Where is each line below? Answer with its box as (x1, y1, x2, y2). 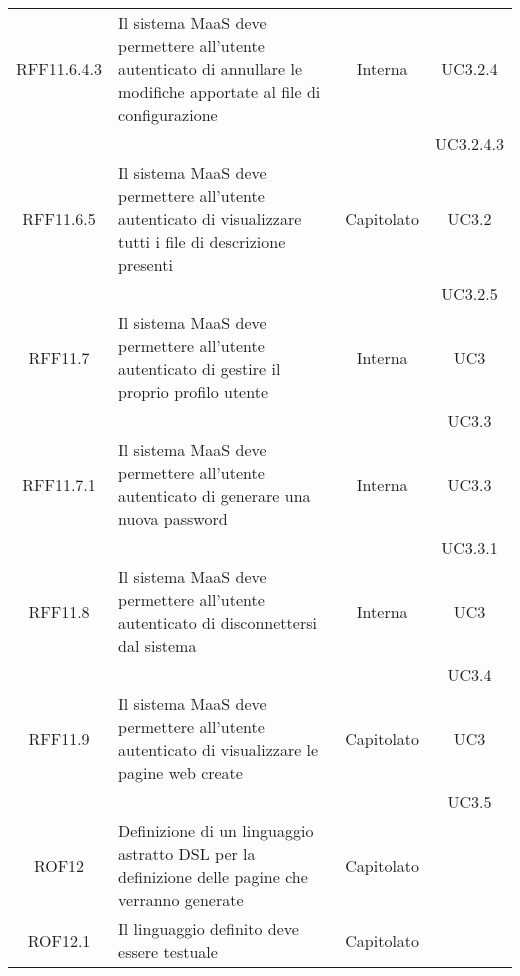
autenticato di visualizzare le (118, 738, 319, 761)
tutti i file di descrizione (118, 230, 286, 253)
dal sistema (118, 634, 197, 657)
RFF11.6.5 (22, 207, 96, 230)
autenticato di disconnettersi (118, 611, 317, 634)
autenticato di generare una (118, 484, 311, 507)
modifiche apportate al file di (118, 80, 321, 103)
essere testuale (118, 940, 218, 963)
